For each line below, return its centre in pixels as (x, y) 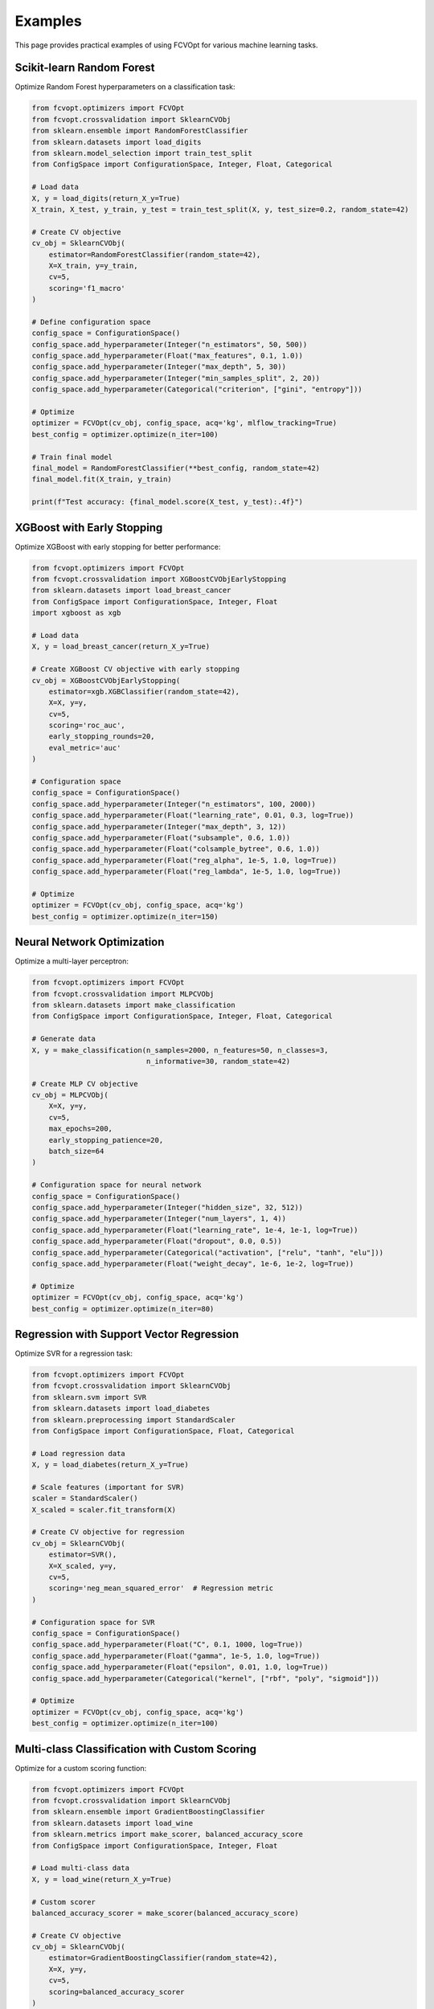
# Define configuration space (91, 322)
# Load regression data (79, 1453)
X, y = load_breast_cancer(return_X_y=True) (121, 646)
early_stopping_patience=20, (106, 1140)
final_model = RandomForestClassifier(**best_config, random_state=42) (176, 468)
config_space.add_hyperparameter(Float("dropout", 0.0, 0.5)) (157, 1241)
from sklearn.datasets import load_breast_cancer (131, 590)
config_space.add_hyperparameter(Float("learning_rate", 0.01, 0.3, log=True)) (193, 815)
